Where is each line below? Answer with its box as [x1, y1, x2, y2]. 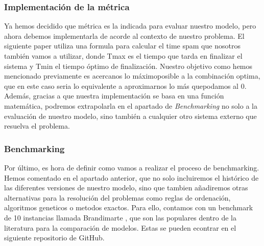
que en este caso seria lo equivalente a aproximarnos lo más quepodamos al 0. [4, 80, 247, 91]
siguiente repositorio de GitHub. [4, 232, 105, 243]
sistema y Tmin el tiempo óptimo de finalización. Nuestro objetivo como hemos [4, 60, 253, 71]
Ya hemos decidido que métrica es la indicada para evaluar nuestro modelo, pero [4, 20, 256, 31]
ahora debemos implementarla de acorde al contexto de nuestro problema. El [4, 30, 245, 41]
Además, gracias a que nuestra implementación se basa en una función [4, 90, 224, 101]
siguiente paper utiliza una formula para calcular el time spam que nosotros [4, 40, 241, 51]
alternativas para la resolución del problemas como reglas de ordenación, [4, 192, 231, 203]
